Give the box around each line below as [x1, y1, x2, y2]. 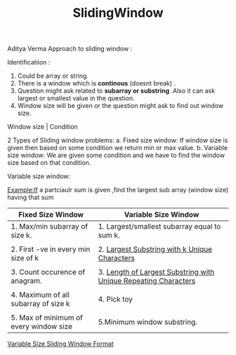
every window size [11, 321, 72, 331]
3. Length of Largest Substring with [98, 267, 215, 277]
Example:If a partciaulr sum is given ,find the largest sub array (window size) [7, 186, 229, 194]
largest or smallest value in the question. [17, 94, 135, 102]
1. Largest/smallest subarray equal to [98, 222, 221, 232]
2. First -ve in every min [11, 244, 91, 254]
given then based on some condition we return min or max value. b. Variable [7, 144, 228, 152]
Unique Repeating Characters [98, 276, 196, 286]
